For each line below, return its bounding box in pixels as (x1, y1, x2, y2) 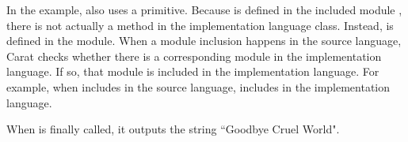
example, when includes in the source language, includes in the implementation (6, 78, 391, 95)
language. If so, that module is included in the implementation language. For (6, 63, 379, 80)
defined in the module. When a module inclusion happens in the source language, (6, 32, 402, 49)
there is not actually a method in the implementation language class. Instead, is (6, 17, 394, 33)
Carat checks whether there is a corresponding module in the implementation (6, 47, 382, 64)
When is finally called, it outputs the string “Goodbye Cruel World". (6, 121, 340, 137)
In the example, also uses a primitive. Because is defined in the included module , (6, 2, 402, 17)
